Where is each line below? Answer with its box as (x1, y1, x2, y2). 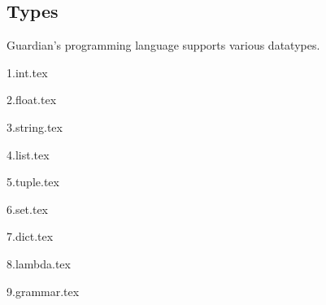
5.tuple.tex (7, 173, 59, 190)
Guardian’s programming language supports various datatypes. (7, 37, 320, 54)
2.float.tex (7, 91, 57, 108)
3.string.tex (7, 118, 63, 135)
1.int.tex (7, 63, 48, 81)
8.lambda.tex (7, 255, 71, 272)
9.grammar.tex (7, 282, 80, 299)
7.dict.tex (7, 228, 54, 245)
